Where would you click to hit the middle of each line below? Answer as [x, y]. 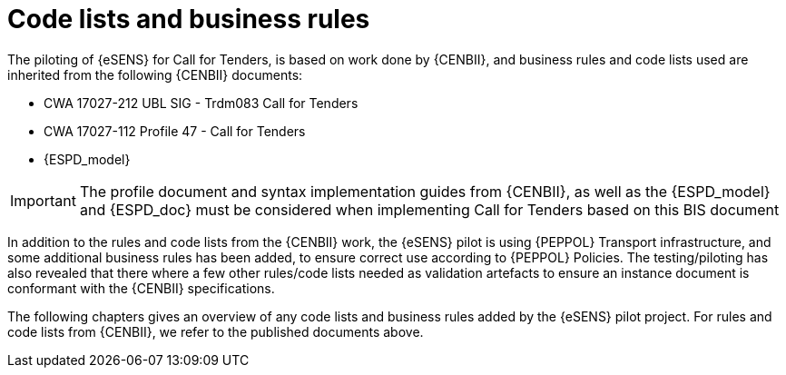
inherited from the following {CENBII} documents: [155, 74]
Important [43, 200]
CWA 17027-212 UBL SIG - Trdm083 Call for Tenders [201, 103]
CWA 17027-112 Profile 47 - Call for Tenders [175, 131]
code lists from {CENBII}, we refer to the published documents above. [216, 331]
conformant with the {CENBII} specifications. [141, 288]
